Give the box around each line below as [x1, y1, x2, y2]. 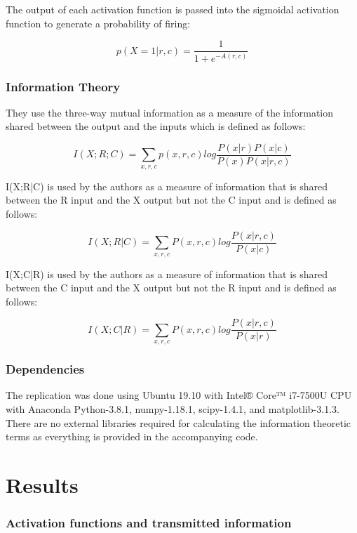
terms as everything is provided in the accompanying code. [6, 429, 258, 444]
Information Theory [6, 77, 121, 95]
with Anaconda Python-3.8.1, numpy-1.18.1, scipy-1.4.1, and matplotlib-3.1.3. [6, 401, 339, 416]
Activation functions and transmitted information [6, 514, 292, 532]
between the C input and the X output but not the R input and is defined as [6, 280, 337, 295]
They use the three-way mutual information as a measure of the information [6, 105, 334, 119]
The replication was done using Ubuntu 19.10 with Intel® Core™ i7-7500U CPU [6, 388, 352, 402]
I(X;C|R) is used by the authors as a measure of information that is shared [6, 266, 328, 281]
